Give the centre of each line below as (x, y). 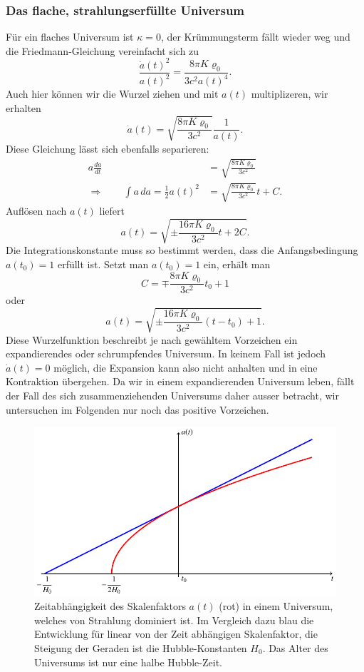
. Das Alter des (295, 647)
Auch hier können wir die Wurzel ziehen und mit (112, 94)
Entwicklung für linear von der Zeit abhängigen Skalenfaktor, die (176, 634)
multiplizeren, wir (290, 94)
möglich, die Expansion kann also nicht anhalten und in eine (186, 367)
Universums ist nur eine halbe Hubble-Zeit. (128, 662)
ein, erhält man (237, 264)
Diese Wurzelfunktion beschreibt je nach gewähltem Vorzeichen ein (152, 339)
